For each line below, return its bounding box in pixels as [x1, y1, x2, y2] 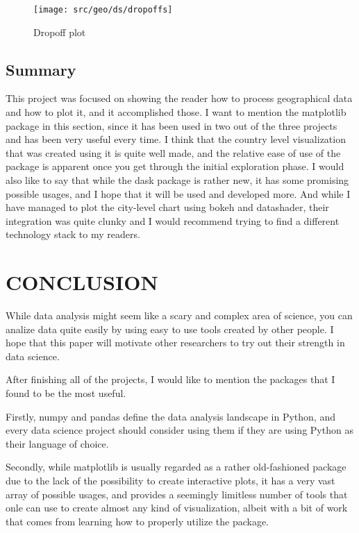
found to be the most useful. [6, 386, 126, 400]
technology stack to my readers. [6, 227, 140, 242]
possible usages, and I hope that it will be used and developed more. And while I [6, 186, 351, 201]
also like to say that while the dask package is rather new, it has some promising [6, 173, 349, 187]
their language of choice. [6, 436, 109, 450]
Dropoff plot [33, 24, 86, 39]
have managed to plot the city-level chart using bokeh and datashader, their [6, 200, 329, 214]
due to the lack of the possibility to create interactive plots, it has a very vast [6, 473, 335, 488]
